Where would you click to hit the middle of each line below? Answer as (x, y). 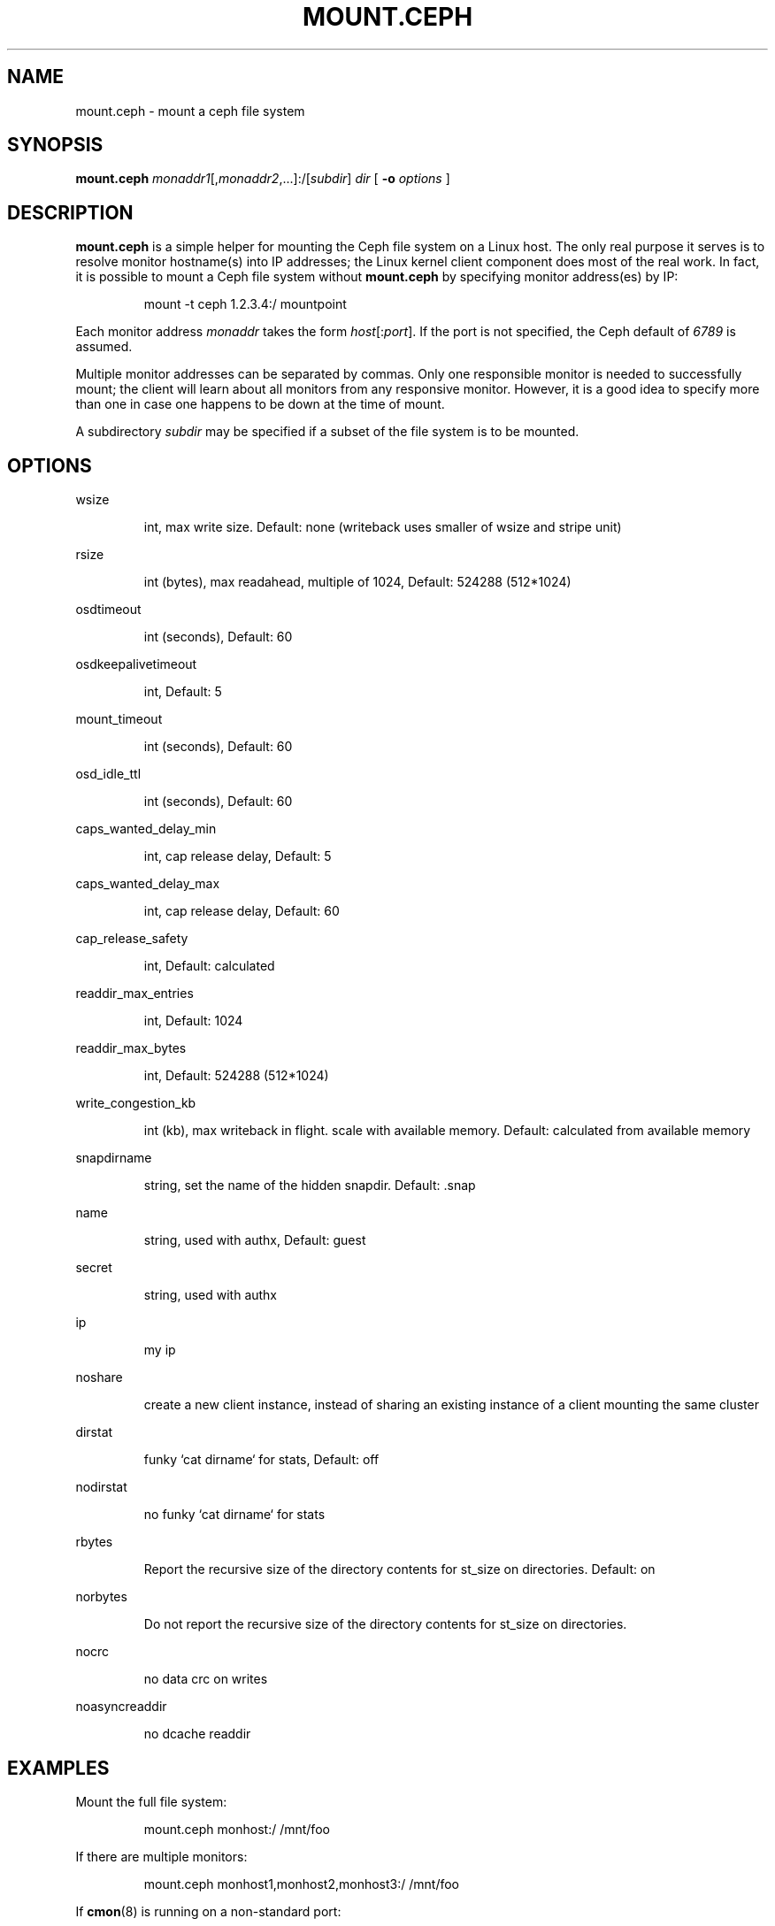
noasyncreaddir (121, 1707)
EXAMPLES (58, 1768)
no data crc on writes (206, 1679)
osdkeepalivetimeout (136, 664)
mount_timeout (119, 719)
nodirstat (101, 1487)
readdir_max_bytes (131, 1048)
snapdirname (114, 1158)
